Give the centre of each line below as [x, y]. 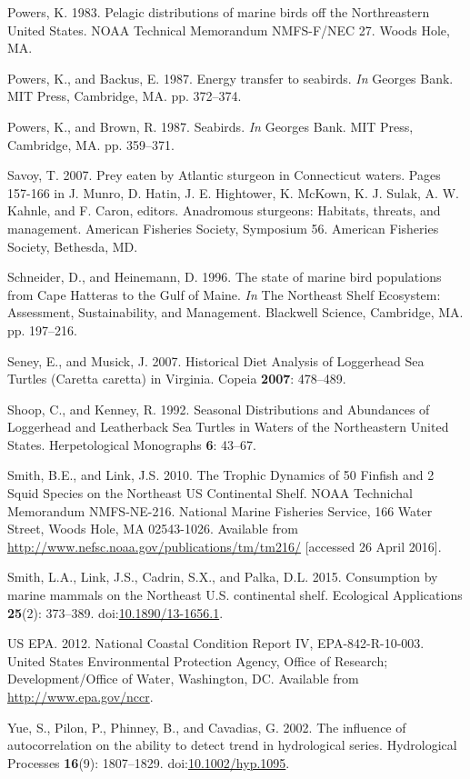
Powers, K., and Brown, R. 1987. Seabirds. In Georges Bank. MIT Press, [210, 126]
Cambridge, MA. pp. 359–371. [91, 144]
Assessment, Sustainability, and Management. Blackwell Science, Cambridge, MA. [235, 312]
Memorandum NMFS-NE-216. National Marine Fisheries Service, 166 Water [220, 510]
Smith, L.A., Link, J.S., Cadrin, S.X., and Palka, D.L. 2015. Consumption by [223, 577]
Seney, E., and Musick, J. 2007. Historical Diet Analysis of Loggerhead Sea [216, 360]
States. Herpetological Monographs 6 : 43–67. [132, 444]
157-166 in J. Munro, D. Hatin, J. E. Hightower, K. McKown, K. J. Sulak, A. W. [233, 192]
